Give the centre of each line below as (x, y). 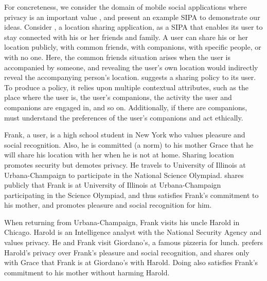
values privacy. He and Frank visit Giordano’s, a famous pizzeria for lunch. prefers (134, 242)
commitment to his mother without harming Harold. (87, 272)
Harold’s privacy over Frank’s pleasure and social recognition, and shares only (127, 252)
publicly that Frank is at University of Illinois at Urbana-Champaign (113, 185)
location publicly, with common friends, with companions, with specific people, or (133, 47)
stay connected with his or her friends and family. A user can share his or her (126, 37)
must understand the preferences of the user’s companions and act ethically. (124, 117)
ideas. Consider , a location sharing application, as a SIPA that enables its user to (133, 27)
